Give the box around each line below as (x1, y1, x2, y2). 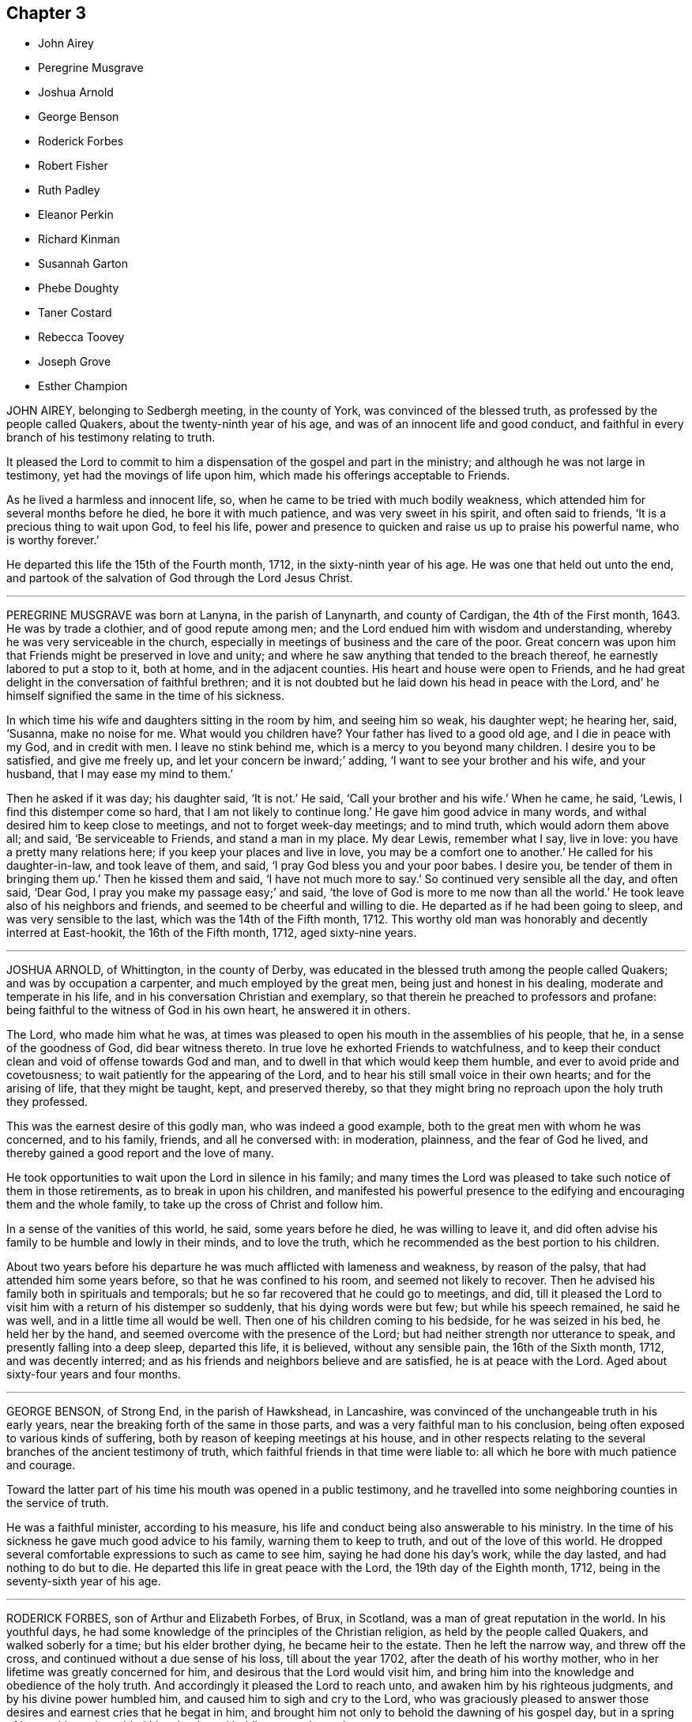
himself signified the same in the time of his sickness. (6, 689, 284, 703)
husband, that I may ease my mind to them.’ (6, 767, 233, 781)
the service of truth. (6, 1496, 109, 1510)
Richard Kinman (38, 232, 120, 246)
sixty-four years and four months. (6, 1367, 181, 1382)
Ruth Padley (38, 183, 100, 197)
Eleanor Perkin (38, 208, 114, 222)
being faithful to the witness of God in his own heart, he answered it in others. (6, 1003, 411, 1017)
